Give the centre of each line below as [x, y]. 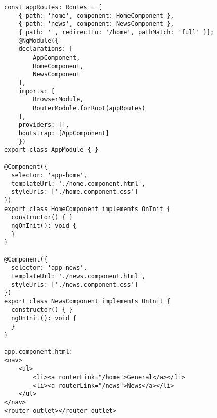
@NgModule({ [38, 41]
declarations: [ [46, 49]
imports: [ [37, 91]
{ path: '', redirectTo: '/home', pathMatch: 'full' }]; [116, 32]
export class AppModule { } [51, 150]
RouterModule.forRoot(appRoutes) [89, 108]
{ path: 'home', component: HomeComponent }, [96, 15]
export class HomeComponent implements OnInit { [88, 209]
